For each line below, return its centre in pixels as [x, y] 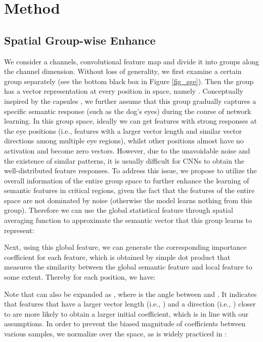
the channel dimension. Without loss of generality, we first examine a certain [123, 71]
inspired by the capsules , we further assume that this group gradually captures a [130, 101]
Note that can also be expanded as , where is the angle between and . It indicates [130, 294]
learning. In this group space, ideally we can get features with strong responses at [130, 121]
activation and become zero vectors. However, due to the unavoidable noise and [127, 150]
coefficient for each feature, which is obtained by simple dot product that [117, 257]
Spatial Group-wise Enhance [80, 40]
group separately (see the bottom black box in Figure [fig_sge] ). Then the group [129, 81]
